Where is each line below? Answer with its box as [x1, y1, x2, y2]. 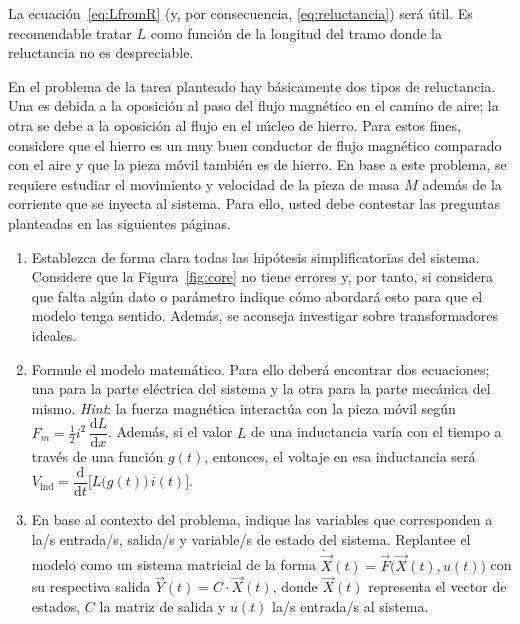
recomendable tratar [8, 22, 132, 43]
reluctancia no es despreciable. [8, 42, 194, 63]
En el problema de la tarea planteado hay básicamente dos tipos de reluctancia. [8, 75, 496, 96]
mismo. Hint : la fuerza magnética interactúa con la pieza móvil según [31, 397, 456, 418]
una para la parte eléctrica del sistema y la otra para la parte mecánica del [31, 378, 491, 399]
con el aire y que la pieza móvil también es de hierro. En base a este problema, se [8, 154, 507, 175]
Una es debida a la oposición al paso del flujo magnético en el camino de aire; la [8, 95, 499, 116]
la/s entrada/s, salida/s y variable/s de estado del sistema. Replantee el [31, 528, 471, 549]
